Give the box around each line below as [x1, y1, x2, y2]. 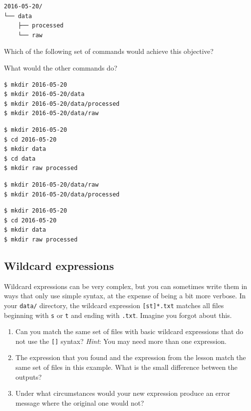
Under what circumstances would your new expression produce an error [15, 388, 230, 398]
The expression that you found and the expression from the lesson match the [15, 352, 246, 363]
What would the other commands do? [4, 62, 117, 73]
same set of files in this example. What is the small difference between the [15, 362, 238, 372]
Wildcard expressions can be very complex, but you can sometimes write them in [4, 281, 248, 291]
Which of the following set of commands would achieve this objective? [4, 46, 214, 56]
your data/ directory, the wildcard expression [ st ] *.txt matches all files [4, 300, 224, 310]
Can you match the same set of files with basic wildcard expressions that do [15, 326, 244, 337]
